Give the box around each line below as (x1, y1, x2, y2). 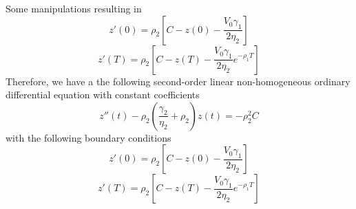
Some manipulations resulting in (6, 1, 142, 15)
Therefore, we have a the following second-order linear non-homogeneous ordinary (6, 74, 350, 88)
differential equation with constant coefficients (6, 87, 200, 102)
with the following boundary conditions (6, 130, 171, 144)
